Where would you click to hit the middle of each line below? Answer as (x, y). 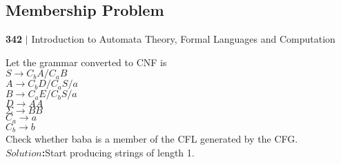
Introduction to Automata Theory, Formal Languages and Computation (183, 39)
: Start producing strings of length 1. (118, 152)
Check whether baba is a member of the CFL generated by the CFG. (152, 139)
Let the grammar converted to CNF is (86, 62)
